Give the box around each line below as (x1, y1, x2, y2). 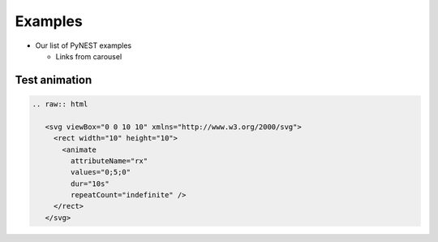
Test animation (15, 73, 92, 87)
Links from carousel (55, 51, 122, 61)
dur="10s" (70, 179, 109, 188)
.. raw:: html (32, 99, 88, 109)
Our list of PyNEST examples (35, 41, 132, 50)
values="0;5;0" (70, 167, 131, 177)
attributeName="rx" (70, 156, 148, 166)
